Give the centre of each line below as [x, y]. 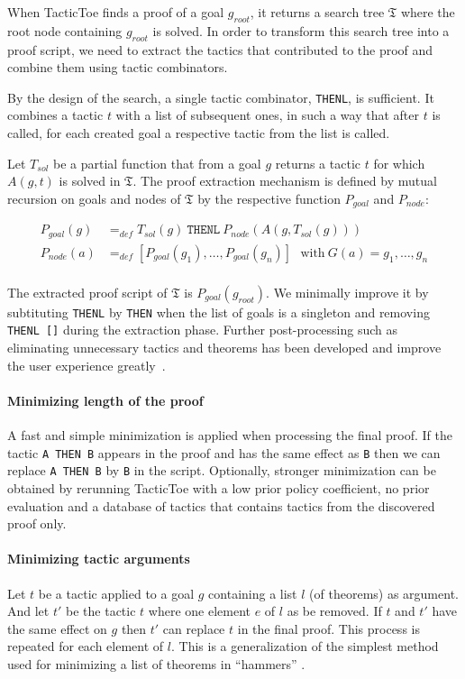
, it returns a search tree [317, 12]
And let [28, 611]
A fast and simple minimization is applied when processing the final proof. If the [230, 435]
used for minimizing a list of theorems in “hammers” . [156, 663]
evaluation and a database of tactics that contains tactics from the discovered [221, 505]
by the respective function [269, 198]
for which [399, 163]
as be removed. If [334, 611]
